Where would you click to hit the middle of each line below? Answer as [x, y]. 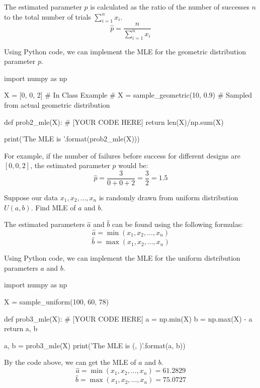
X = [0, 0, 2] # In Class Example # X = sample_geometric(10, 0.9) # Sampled [128, 95]
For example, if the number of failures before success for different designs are [122, 155]
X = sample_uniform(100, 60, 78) [57, 301]
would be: [133, 165]
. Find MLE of [53, 207]
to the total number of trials [48, 16]
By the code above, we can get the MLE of [70, 362]
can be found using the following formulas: [178, 224]
